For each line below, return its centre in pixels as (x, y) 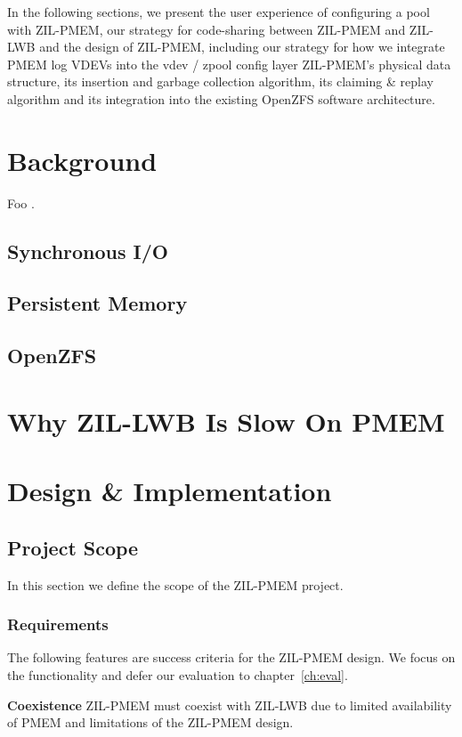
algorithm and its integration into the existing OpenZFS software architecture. (221, 98)
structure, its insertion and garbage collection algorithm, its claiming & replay (220, 81)
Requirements (58, 624)
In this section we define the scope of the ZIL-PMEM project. (175, 584)
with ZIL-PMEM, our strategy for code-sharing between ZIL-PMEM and (207, 29)
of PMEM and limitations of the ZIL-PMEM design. (150, 722)
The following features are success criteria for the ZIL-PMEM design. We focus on (231, 657)
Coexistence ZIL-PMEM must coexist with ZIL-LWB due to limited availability (230, 705)
